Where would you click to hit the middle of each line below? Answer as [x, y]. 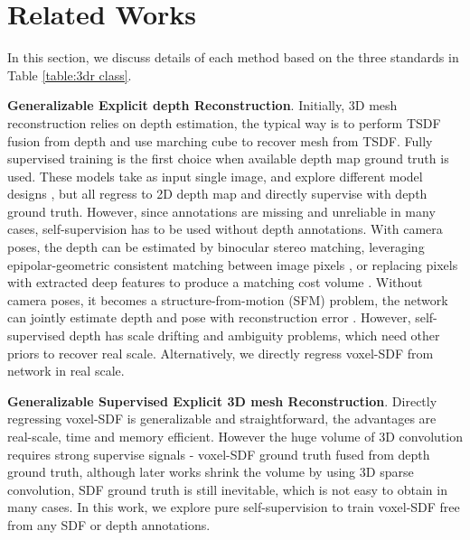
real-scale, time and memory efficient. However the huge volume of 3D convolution [235, 436]
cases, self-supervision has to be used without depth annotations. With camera [225, 229]
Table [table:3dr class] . [70, 74]
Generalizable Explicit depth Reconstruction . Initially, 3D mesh [202, 105]
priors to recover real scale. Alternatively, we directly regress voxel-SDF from [221, 353]
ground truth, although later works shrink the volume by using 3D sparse [211, 472]
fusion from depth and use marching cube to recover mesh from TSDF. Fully [220, 140]
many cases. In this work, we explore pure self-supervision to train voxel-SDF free [234, 507]
